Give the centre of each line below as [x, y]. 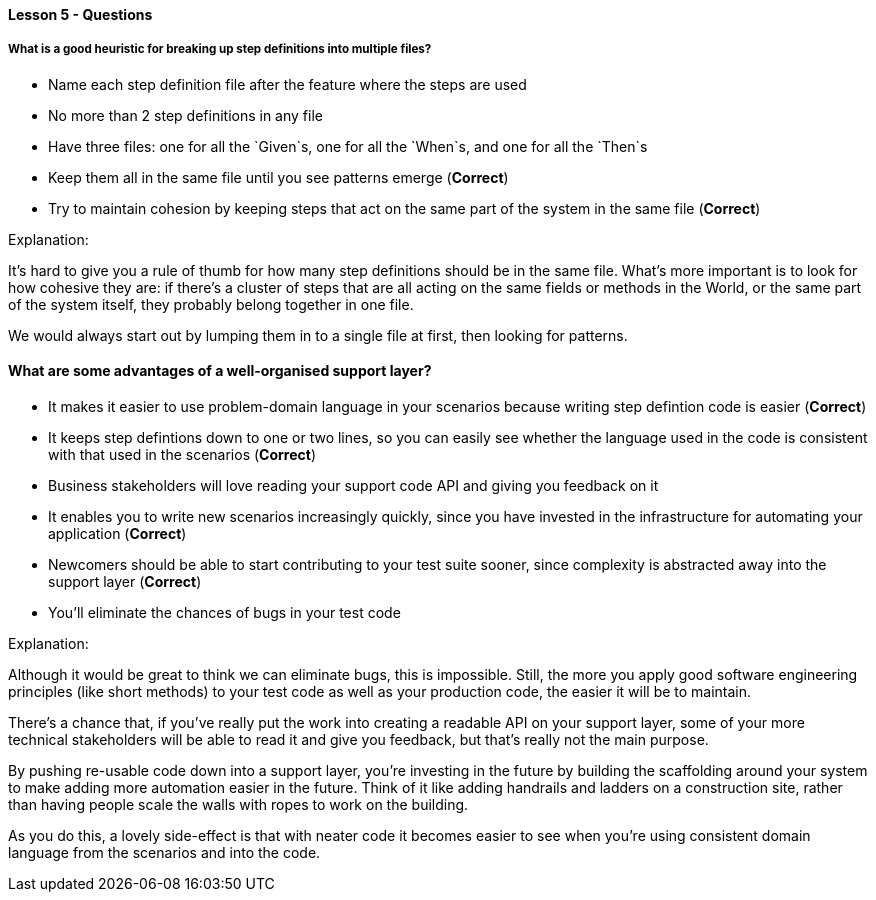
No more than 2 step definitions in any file [185, 115]
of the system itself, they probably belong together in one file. [211, 304]
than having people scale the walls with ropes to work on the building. [238, 804]
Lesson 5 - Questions [80, 14]
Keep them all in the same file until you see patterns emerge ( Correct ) [278, 177]
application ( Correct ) [117, 533]
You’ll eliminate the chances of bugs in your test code [224, 612]
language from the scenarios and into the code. [164, 852]
